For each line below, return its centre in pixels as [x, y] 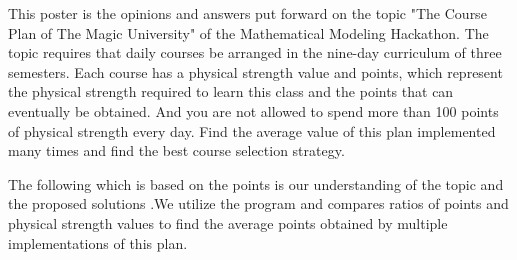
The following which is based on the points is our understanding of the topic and [256, 183]
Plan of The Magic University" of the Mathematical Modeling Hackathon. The [248, 32]
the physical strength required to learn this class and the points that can [231, 91]
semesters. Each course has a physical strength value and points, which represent [255, 71]
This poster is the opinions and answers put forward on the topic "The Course [247, 13]
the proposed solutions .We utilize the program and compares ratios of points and [258, 203]
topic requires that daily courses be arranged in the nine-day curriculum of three [255, 52]
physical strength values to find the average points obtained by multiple [228, 222]
